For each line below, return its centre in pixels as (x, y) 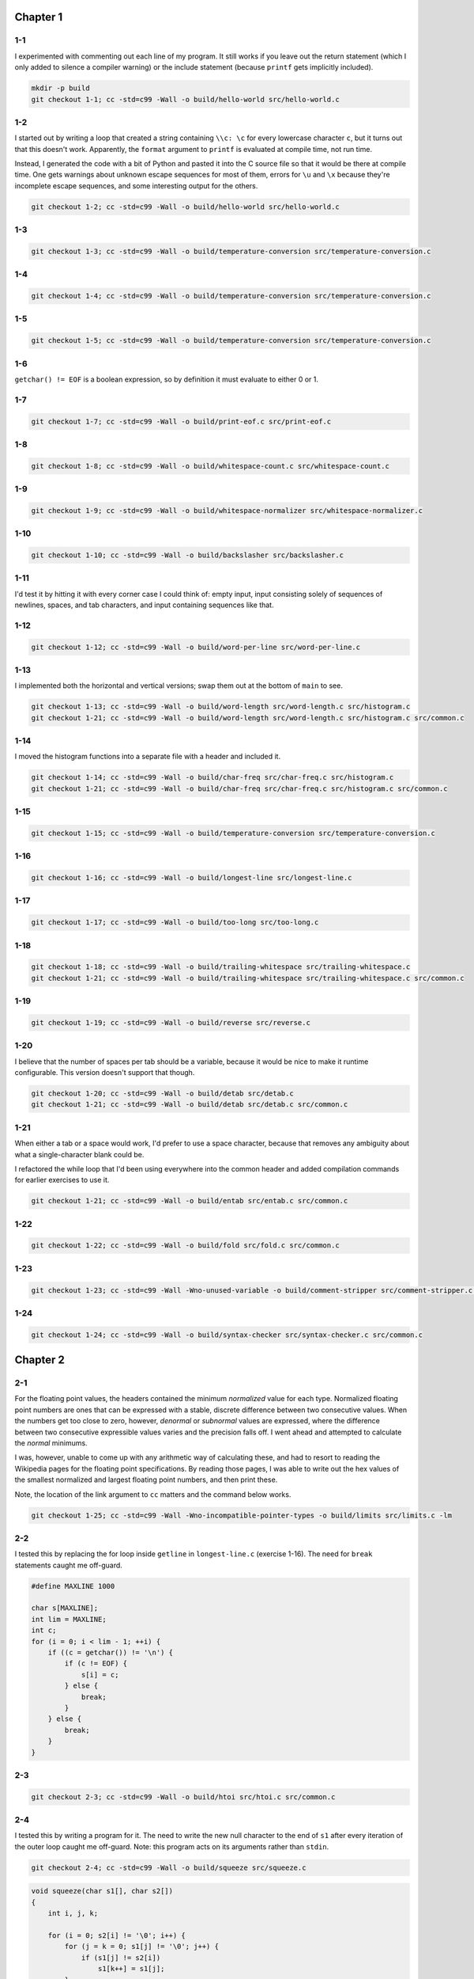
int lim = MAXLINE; (69, 1619)
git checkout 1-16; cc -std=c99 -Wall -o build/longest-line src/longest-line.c (192, 878)
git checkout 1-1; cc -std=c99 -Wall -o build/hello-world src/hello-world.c (185, 99)
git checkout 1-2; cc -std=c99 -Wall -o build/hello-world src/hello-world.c (185, 207)
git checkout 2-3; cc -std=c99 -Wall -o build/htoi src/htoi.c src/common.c (183, 1797)
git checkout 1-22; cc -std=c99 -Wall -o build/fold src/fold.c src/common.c (185, 1246)
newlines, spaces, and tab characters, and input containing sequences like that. (144, 605)
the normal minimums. (51, 1443)
